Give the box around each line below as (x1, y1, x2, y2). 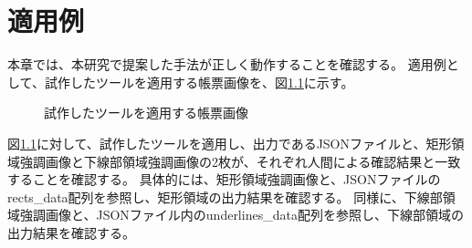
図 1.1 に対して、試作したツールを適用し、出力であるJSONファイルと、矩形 (7, 133, 452, 152)
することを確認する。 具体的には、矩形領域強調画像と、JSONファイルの (7, 170, 441, 189)
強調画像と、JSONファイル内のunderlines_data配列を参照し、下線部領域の (19, 205, 464, 224)
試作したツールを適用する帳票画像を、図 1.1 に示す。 (44, 72, 354, 91)
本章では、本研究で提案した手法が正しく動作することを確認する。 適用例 (7, 55, 446, 74)
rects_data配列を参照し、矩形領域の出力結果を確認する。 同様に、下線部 (7, 187, 443, 206)
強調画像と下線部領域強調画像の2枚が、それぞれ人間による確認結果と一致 (19, 151, 461, 170)
